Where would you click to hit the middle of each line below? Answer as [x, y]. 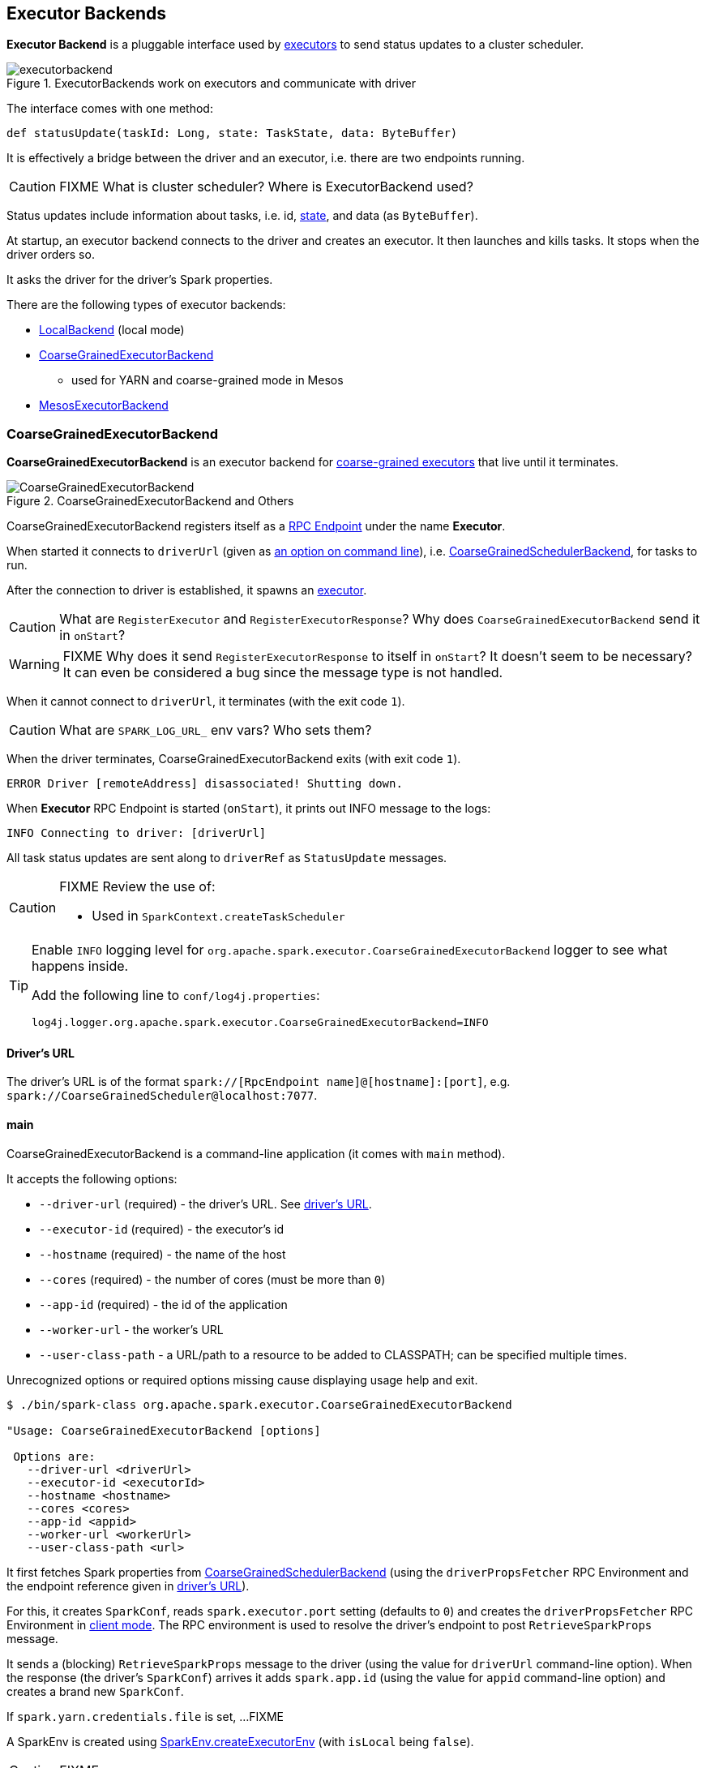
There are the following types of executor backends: [146, 305]
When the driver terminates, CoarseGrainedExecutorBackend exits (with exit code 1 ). [234, 759]
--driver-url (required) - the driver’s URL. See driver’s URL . [205, 1204]
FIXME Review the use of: [137, 887]
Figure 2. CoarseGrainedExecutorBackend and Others [150, 501]
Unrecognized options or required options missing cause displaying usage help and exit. [242, 1380]
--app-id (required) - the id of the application [163, 1304]
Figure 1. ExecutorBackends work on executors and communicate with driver [211, 84]
